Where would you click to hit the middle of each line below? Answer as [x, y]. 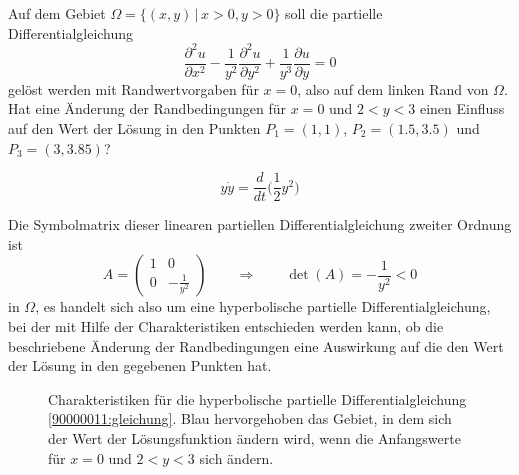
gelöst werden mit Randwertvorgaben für [133, 88]
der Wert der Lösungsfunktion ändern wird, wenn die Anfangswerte [254, 437]
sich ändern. [236, 457]
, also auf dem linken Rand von [393, 88]
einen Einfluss [462, 108]
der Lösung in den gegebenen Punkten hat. [140, 365]
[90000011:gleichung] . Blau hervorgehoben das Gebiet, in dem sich [250, 418]
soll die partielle [334, 13]
